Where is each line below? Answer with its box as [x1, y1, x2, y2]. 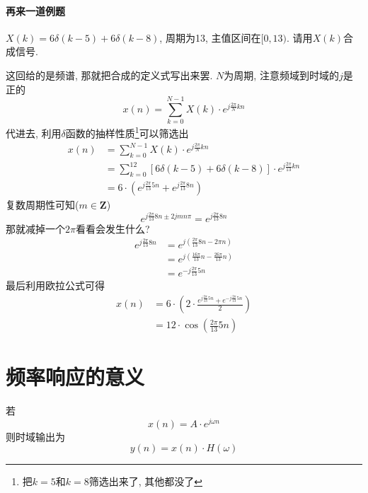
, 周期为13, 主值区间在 [159, 30, 261, 45]
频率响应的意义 [6, 362, 145, 391]
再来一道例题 [6, 3, 65, 18]
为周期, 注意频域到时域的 [224, 67, 339, 82]
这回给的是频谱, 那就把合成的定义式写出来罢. [6, 67, 213, 82]
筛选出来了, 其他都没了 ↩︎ [88, 474, 202, 489]
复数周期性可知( [6, 197, 79, 212]
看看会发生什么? [75, 221, 150, 236]
